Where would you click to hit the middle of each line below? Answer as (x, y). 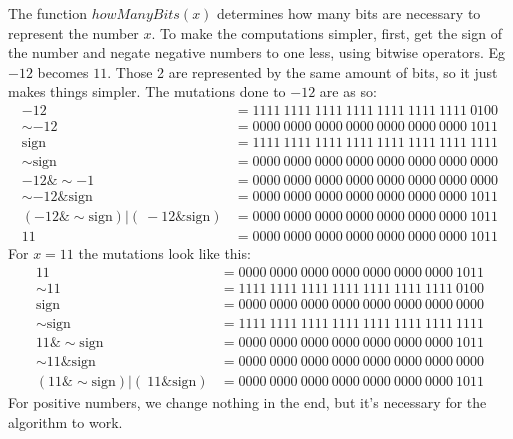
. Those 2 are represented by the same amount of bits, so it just (302, 71)
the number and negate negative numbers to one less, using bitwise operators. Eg (257, 52)
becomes (63, 71)
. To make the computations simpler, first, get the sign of (326, 32)
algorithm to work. (65, 421)
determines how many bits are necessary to (349, 13)
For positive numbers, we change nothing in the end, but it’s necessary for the (247, 402)
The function (47, 13)
